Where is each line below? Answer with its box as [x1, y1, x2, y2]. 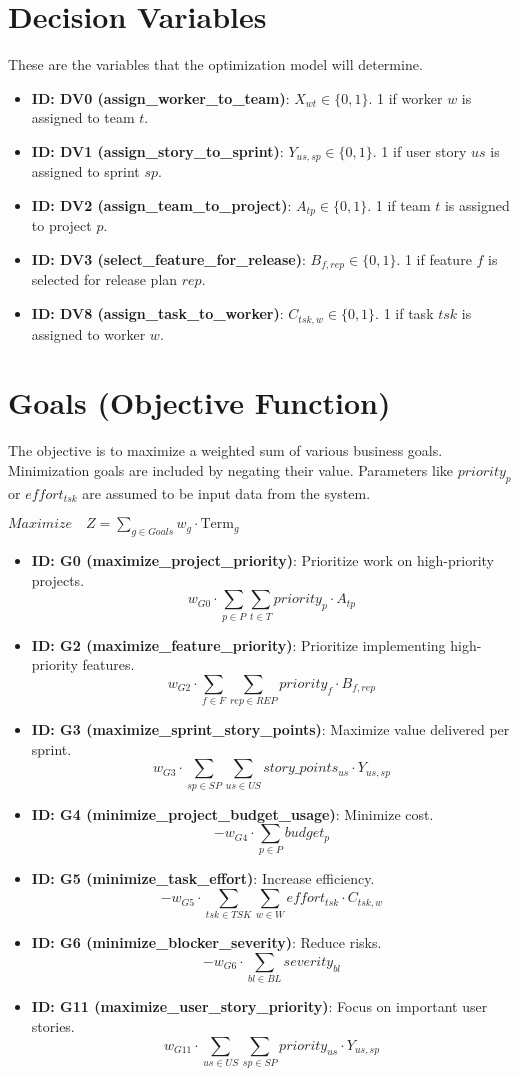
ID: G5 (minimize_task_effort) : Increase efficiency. [31, 868, 375, 889]
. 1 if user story [372, 140, 467, 161]
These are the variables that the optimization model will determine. [8, 54, 423, 75]
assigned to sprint [31, 161, 140, 182]
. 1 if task [375, 303, 434, 324]
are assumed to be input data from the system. [82, 482, 371, 503]
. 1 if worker [368, 87, 443, 108]
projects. [31, 569, 85, 590]
